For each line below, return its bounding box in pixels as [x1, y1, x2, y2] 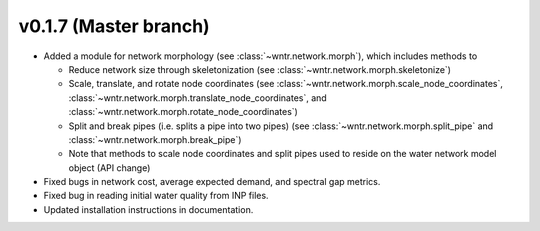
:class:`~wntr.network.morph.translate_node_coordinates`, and [68, 91, 327, 104]
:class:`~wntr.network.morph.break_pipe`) [68, 133, 242, 145]
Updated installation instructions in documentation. [43, 203, 254, 215]
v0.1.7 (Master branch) [18, 15, 210, 37]
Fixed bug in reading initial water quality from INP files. [43, 190, 269, 202]
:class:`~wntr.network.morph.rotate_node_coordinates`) [68, 106, 299, 118]
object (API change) [68, 161, 151, 174]
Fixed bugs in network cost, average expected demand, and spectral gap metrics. [43, 176, 381, 188]
